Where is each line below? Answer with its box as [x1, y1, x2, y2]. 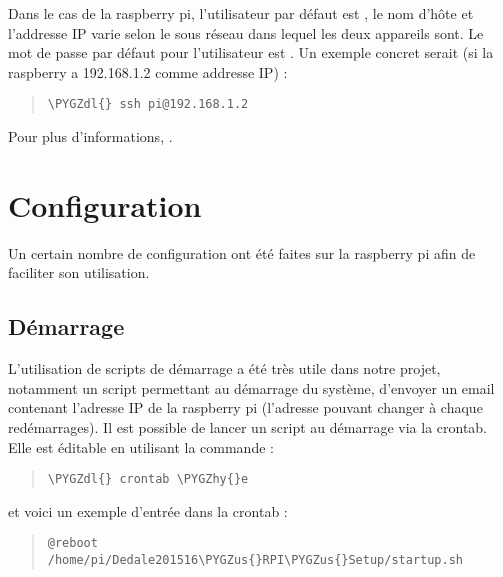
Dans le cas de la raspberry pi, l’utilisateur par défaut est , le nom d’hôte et [8, 3, 474, 23]
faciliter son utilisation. [8, 262, 150, 283]
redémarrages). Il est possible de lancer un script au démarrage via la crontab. [8, 416, 488, 437]
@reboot [47, 536, 98, 551]
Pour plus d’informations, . [8, 126, 173, 147]
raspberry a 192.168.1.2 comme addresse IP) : [8, 61, 288, 82]
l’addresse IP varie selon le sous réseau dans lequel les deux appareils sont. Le [8, 22, 484, 43]
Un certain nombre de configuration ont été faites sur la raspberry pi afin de [8, 242, 476, 263]
